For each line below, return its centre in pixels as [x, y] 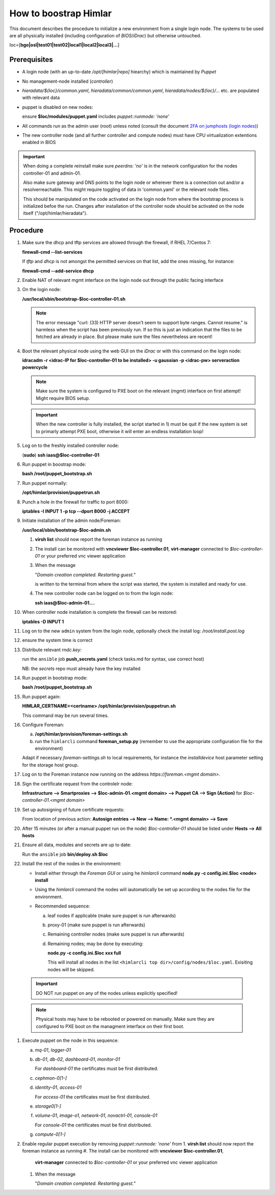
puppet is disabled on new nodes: [58, 107]
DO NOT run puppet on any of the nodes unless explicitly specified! [107, 993]
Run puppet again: [42, 697]
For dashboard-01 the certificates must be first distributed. [97, 1069]
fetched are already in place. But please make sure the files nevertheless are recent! [124, 337]
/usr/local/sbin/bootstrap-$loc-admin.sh [67, 530]
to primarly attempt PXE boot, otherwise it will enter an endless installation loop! [120, 431]
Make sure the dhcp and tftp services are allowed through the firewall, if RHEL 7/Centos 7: [117, 243]
